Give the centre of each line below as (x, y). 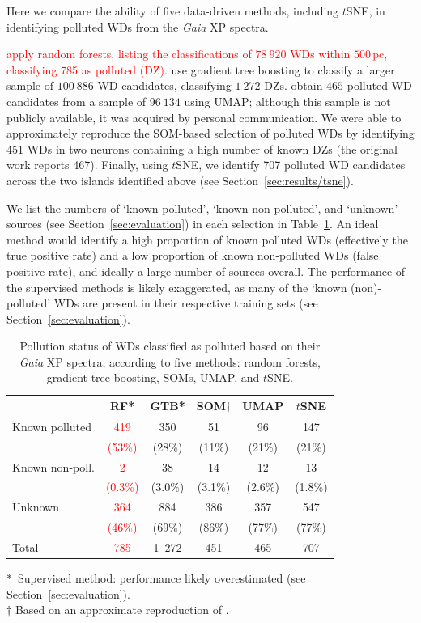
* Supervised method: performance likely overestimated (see (156, 578)
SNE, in (366, 11)
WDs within (320, 54)
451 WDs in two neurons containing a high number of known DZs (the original (202, 148)
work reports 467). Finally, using (87, 165)
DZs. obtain (293, 85)
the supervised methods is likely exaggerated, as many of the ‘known (177, 287)
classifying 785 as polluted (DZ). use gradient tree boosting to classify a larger (201, 69)
